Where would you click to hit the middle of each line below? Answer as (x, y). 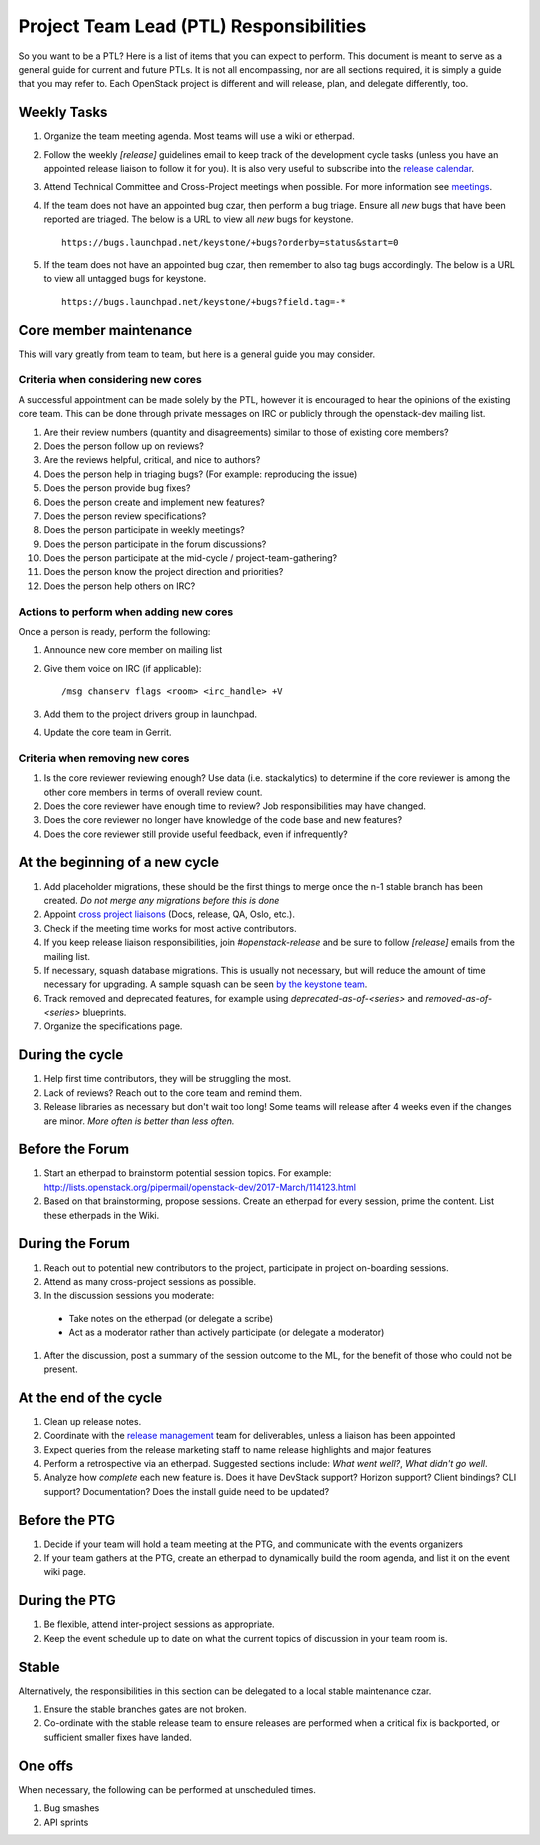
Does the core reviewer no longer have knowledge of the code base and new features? (223, 820)
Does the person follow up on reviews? (123, 446)
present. (61, 1369)
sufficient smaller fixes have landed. (117, 1737)
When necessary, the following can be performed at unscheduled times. (167, 1789)
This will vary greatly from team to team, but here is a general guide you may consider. (196, 354)
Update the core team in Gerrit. (107, 732)
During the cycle (71, 1055)
